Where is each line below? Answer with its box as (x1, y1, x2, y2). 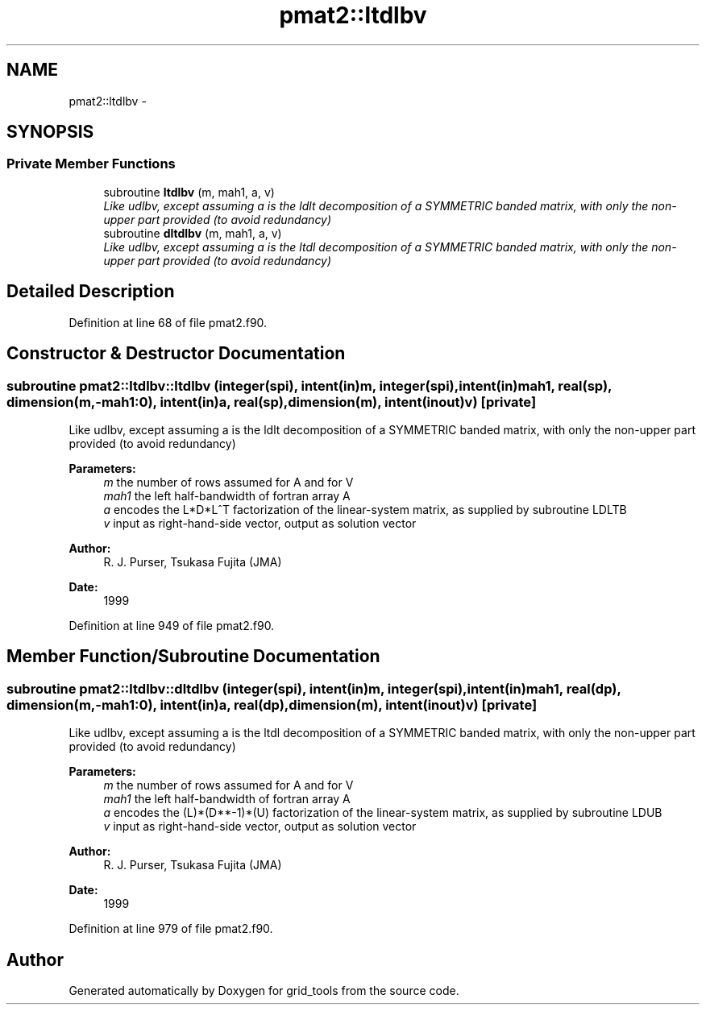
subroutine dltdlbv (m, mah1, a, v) (103, 226, 282, 240)
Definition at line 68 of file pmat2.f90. (69, 315, 268, 329)
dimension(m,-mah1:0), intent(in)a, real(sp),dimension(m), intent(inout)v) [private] (6, 393, 537, 410)
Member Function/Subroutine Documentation (6, 646, 380, 667)
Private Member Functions (6, 155, 176, 172)
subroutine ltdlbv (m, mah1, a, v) (103, 184, 275, 199)
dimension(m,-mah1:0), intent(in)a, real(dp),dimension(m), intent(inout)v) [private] (6, 696, 538, 713)
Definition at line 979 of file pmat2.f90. (69, 922, 273, 936)
